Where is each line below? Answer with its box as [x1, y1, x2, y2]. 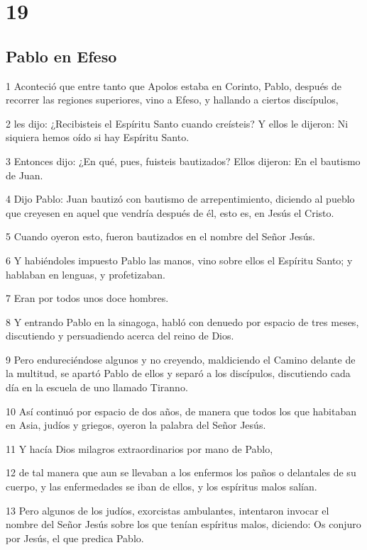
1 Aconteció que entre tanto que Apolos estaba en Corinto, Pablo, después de [6, 78, 342, 93]
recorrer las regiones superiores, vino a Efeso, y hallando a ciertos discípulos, [6, 92, 339, 107]
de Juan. [6, 167, 43, 182]
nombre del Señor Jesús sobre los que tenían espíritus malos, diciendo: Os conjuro [6, 517, 361, 532]
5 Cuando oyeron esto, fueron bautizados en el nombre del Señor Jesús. [6, 229, 315, 244]
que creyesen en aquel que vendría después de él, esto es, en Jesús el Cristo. [6, 205, 334, 220]
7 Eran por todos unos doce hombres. [6, 291, 169, 305]
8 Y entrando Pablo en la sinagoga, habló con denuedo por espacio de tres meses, [6, 314, 359, 329]
